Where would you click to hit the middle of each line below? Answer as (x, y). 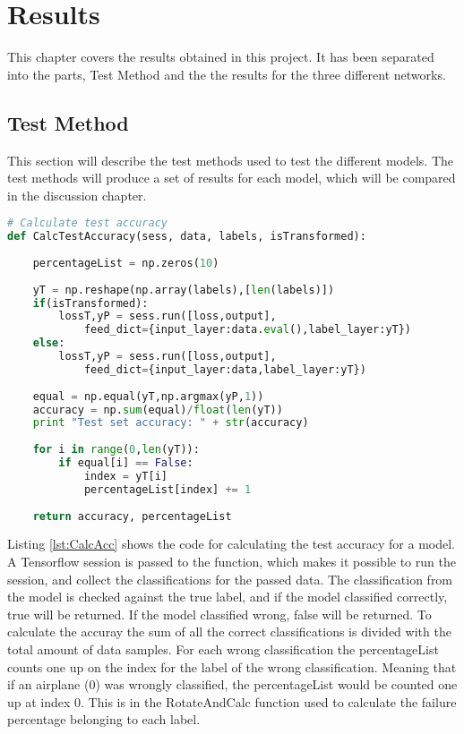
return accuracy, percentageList (132, 516)
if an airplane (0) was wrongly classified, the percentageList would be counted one (232, 684)
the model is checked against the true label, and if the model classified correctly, (228, 597)
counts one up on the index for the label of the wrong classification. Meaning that (232, 666)
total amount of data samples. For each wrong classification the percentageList (223, 649)
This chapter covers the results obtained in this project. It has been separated (221, 57)
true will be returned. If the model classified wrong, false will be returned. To (219, 614)
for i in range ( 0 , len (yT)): (116, 450)
